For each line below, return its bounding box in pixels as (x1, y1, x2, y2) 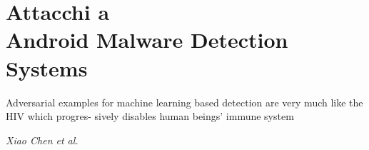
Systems (6, 53, 88, 82)
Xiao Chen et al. (6, 132, 79, 147)
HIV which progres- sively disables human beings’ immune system (6, 109, 294, 124)
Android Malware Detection (6, 25, 288, 54)
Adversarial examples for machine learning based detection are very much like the (6, 94, 363, 109)
